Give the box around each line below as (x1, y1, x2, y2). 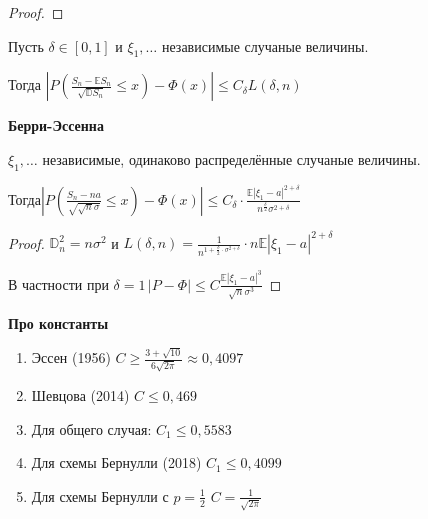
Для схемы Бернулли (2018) (31, 452, 202, 473)
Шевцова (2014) (31, 385, 130, 406)
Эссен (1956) (31, 347, 111, 368)
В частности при (8, 273, 109, 294)
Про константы (8, 313, 109, 334)
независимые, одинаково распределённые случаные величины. (42, 148, 421, 169)
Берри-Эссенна (8, 115, 104, 136)
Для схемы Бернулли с (31, 485, 169, 506)
